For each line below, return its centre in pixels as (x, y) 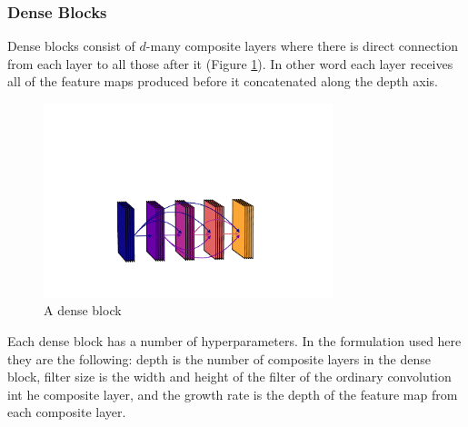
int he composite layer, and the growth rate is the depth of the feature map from (233, 394)
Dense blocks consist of (71, 46)
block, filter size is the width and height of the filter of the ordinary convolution (229, 377)
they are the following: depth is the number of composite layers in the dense (219, 358)
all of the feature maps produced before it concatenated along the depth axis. (223, 81)
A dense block (83, 310)
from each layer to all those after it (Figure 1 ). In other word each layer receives (230, 63)
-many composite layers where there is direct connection (302, 46)
